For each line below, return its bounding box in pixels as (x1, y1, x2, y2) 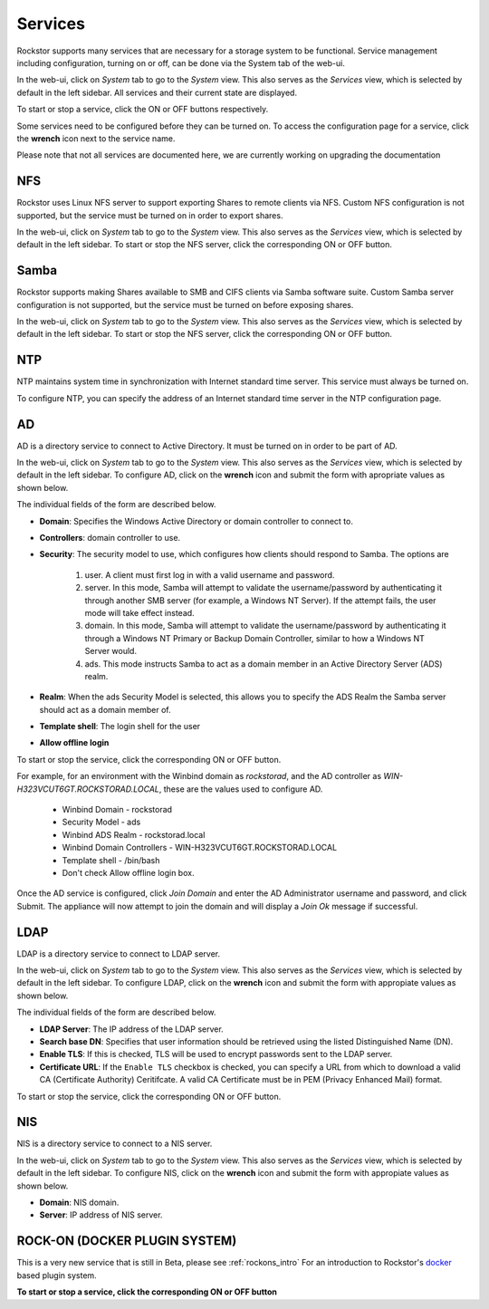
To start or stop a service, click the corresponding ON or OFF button (16, 1286, 278, 1297)
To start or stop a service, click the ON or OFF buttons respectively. (16, 104, 269, 115)
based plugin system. (16, 1269, 97, 1281)
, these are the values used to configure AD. (158, 784, 323, 794)
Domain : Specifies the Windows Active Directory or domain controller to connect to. (39, 515, 353, 526)
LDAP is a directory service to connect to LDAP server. (16, 948, 221, 959)
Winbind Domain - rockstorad (62, 804, 172, 815)
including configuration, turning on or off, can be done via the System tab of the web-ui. (16, 57, 346, 68)
